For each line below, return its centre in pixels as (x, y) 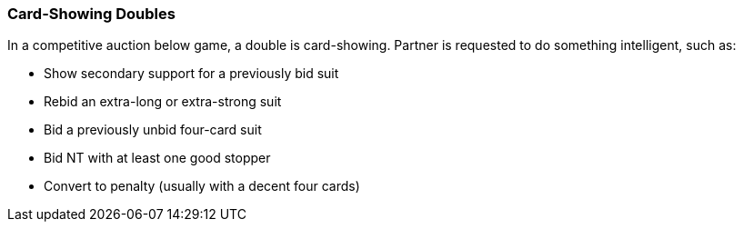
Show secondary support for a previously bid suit (191, 74)
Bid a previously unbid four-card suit (153, 130)
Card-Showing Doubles (91, 14)
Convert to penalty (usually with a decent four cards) (202, 186)
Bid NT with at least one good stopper (157, 158)
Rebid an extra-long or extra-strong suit (163, 102)
